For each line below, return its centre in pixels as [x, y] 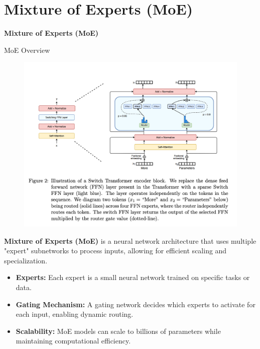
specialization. [26, 260]
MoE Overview [27, 50]
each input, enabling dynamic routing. [75, 314]
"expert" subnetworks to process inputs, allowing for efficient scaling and [115, 251]
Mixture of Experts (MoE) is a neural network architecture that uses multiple [130, 240]
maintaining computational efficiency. [73, 341]
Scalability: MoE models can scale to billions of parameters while [118, 331]
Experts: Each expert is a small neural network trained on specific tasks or [133, 277]
